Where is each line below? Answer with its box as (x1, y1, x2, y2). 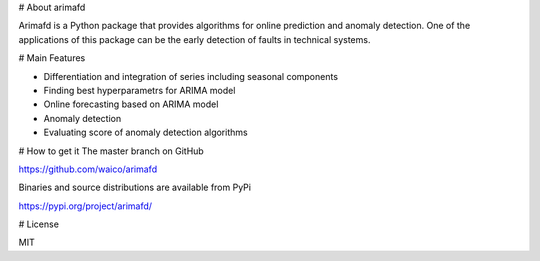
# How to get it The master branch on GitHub (18, 145, 204, 157)
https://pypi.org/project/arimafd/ (18, 200, 153, 212)
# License (18, 218, 60, 230)
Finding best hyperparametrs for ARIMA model (43, 84, 236, 96)
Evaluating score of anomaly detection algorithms (43, 126, 249, 139)
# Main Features (18, 52, 86, 64)
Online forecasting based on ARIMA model (43, 98, 219, 110)
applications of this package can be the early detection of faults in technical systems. (18, 33, 371, 45)
